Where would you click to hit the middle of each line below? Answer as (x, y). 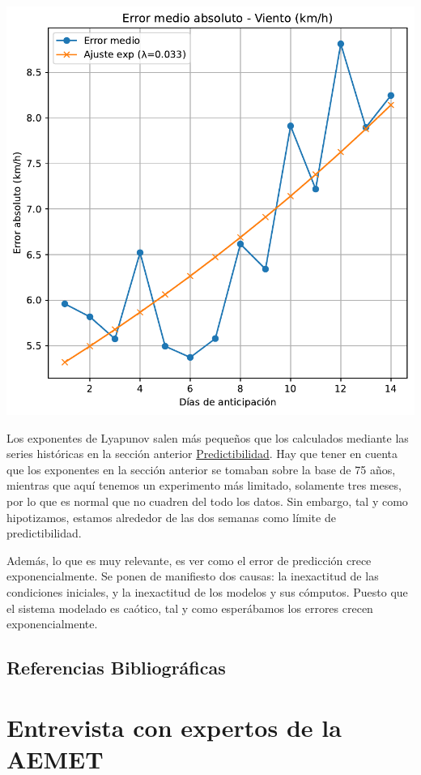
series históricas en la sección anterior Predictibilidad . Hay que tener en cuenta (202, 454)
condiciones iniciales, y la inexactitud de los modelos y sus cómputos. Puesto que (207, 591)
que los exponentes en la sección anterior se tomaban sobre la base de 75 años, (201, 469)
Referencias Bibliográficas (116, 668)
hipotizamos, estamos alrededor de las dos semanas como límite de (171, 517)
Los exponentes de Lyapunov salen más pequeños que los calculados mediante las (208, 437)
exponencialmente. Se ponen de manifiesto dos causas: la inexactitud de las (193, 576)
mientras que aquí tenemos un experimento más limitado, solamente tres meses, (204, 485)
